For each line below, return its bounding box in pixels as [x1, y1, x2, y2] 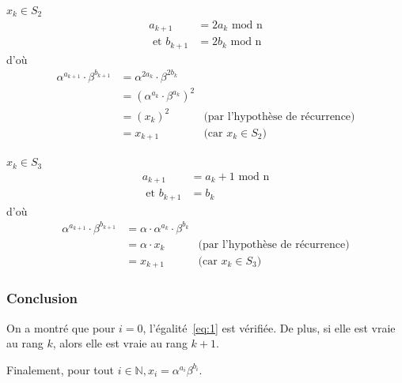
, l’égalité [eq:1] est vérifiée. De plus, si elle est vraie [142, 319, 396, 336]
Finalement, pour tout [6, 361, 114, 377]
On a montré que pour [6, 319, 116, 336]
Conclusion [6, 288, 78, 308]
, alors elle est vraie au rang [52, 335, 188, 351]
